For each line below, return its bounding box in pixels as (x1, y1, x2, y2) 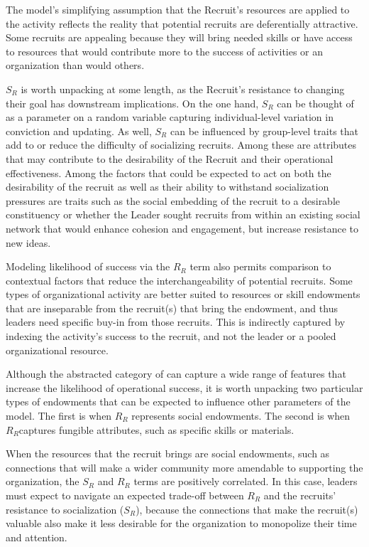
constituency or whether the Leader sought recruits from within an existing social (6, 207, 360, 222)
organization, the (6, 474, 79, 489)
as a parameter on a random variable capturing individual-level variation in (6, 110, 334, 124)
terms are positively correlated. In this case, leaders (133, 474, 358, 489)
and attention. (6, 529, 67, 544)
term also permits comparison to (189, 259, 331, 274)
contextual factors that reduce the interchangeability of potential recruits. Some (6, 272, 353, 287)
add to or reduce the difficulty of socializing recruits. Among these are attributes (6, 137, 357, 152)
